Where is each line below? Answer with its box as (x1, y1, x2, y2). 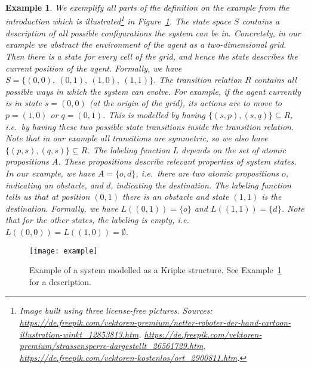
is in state (5, 97, 42, 109)
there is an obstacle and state (122, 190, 229, 203)
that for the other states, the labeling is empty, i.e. (5, 214, 189, 226)
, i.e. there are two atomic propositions (136, 166, 279, 179)
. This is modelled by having (103, 109, 205, 120)
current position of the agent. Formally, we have (5, 61, 182, 74)
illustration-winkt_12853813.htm (19, 327, 139, 340)
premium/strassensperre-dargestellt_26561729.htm (19, 339, 204, 352)
